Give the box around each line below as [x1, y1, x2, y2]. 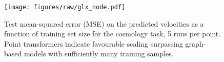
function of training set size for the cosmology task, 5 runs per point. [4, 28, 221, 39]
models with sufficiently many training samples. [24, 48, 174, 59]
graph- [185, 38, 206, 49]
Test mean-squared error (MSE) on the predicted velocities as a [4, 18, 204, 29]
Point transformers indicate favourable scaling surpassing [4, 38, 183, 49]
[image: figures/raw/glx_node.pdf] [4, 4, 126, 11]
